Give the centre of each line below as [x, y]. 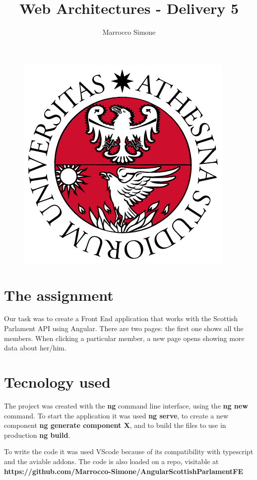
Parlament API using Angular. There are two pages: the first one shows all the [124, 328]
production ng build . [37, 435]
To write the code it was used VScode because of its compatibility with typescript [129, 451]
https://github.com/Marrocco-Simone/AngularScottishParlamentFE [124, 471]
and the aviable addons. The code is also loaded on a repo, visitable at [111, 461]
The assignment [59, 295]
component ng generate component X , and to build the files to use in [115, 425]
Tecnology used [57, 382]
